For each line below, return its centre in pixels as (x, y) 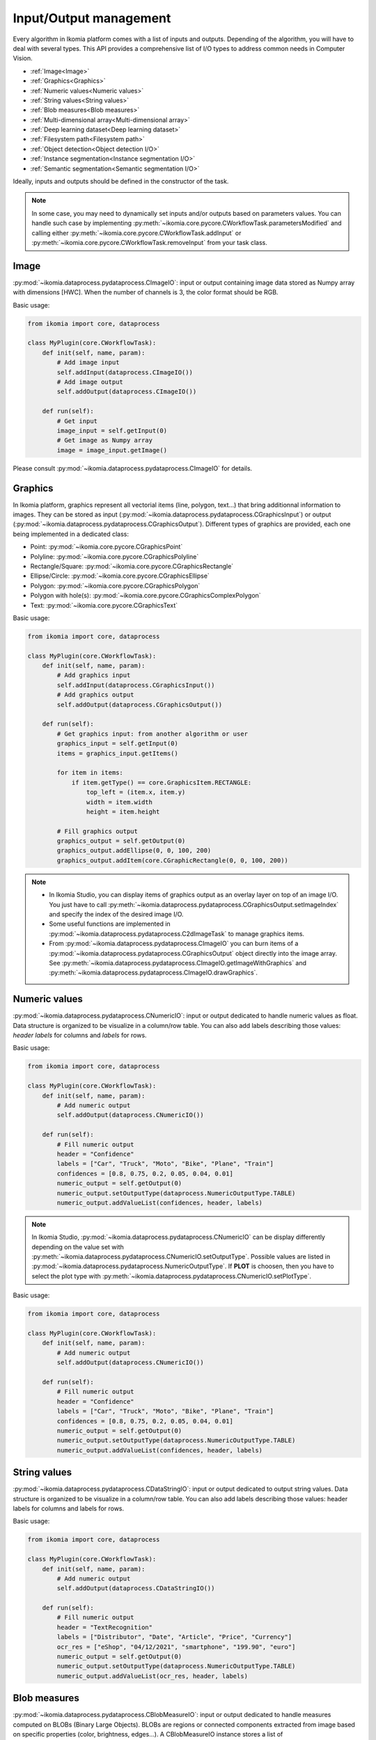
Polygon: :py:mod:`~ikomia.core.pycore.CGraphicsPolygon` (115, 585)
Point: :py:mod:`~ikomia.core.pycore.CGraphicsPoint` (107, 547)
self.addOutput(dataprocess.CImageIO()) (127, 392)
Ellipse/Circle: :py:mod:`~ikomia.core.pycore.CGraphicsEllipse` (120, 576)
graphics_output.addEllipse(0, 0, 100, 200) (134, 851)
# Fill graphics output (97, 831)
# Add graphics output (96, 695)
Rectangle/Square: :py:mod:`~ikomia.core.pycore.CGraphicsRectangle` (132, 566)
